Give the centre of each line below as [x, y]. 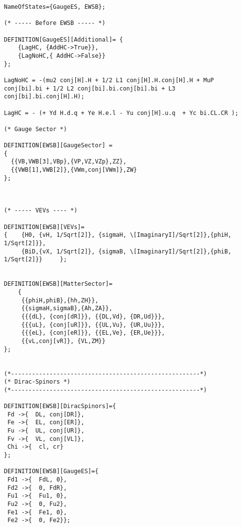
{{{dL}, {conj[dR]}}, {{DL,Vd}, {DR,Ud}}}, [93, 316]
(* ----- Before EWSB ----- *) [55, 23]
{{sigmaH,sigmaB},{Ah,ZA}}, [67, 309]
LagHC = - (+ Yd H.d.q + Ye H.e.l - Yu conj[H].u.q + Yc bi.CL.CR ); [121, 113]
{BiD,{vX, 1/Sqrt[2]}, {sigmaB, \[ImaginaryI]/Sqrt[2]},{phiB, [126, 251]
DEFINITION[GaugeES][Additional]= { [64, 39]
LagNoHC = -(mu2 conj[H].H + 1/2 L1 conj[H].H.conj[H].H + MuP [109, 80]
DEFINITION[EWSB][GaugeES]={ [51, 471]
